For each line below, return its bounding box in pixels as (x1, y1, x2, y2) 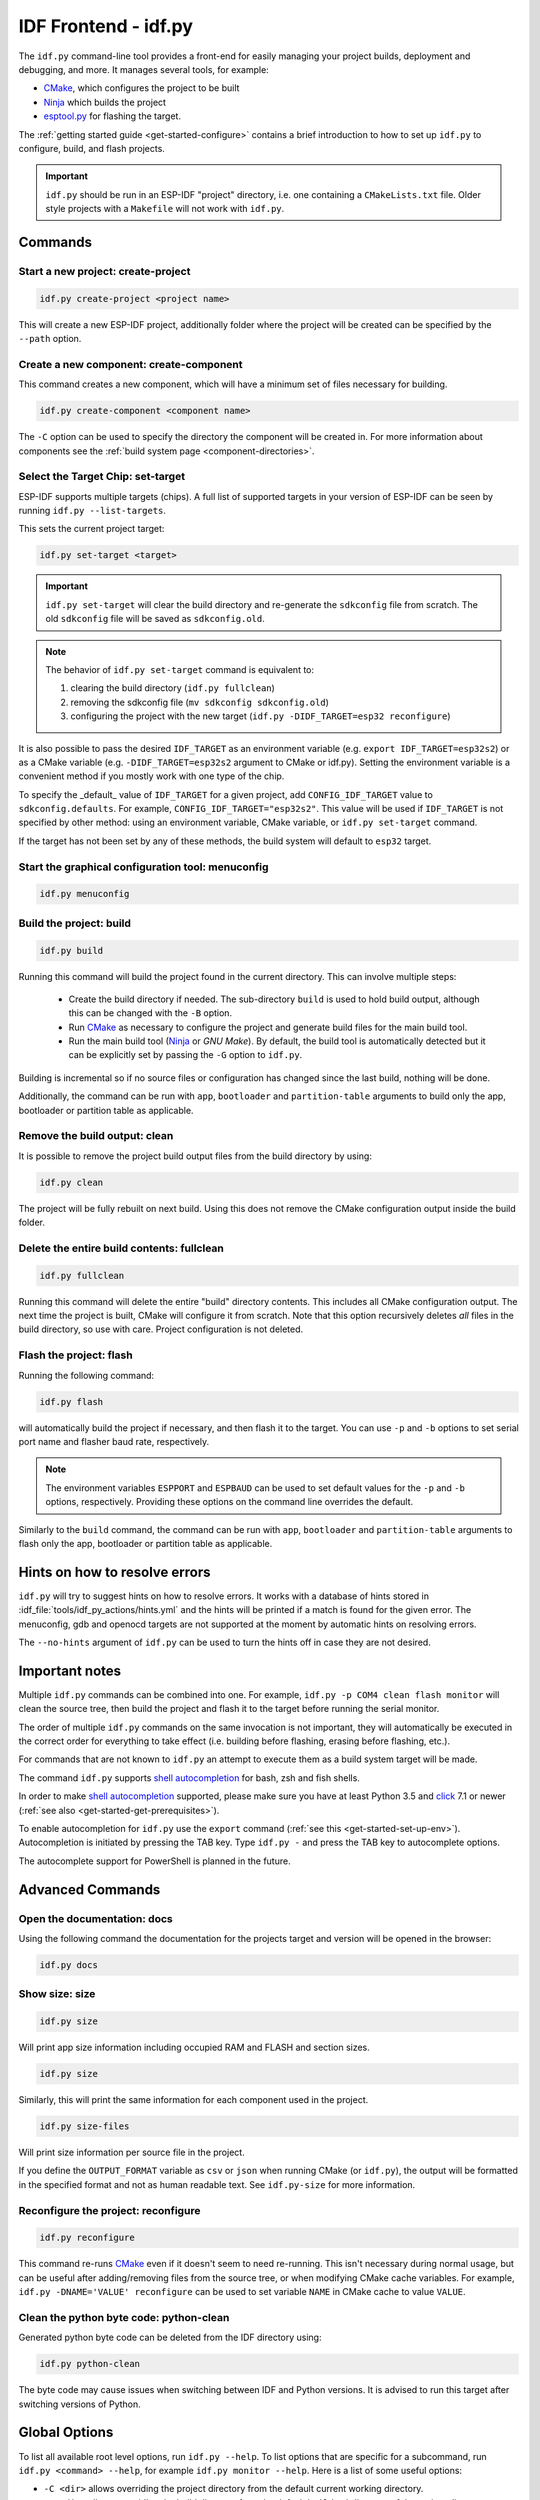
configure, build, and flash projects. (18, 142, 165, 154)
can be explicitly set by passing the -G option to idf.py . (68, 1049, 303, 1061)
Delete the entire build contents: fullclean (18, 1241, 224, 1255)
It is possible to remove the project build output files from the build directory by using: (18, 1150, 372, 1162)
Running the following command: (18, 1369, 155, 1381)
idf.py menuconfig (39, 888, 130, 900)
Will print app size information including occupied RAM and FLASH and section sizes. (18, 2041, 370, 2054)
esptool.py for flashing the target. (43, 110, 182, 122)
